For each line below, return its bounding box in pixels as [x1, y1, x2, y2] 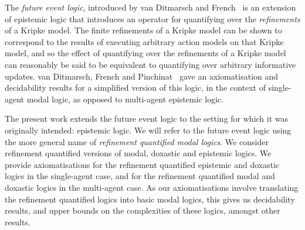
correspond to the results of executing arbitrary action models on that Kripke [5, 35, 284, 47]
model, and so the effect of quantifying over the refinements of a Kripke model [5, 47, 286, 59]
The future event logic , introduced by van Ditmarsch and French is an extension [5, 1, 296, 13]
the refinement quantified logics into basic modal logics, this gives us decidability [5, 193, 295, 205]
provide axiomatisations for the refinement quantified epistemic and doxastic [5, 158, 280, 170]
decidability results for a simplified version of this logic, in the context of [5, 81, 266, 94]
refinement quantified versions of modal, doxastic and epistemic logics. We [5, 147, 272, 159]
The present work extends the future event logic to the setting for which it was [5, 112, 289, 125]
